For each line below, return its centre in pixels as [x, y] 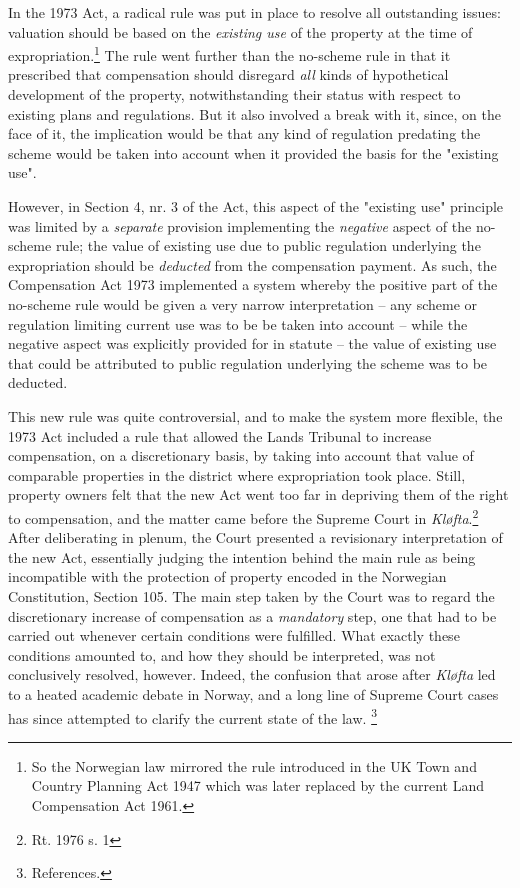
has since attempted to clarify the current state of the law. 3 [192, 716]
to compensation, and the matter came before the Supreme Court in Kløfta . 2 [243, 516]
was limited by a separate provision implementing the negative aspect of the [240, 225]
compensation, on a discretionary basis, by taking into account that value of [241, 455]
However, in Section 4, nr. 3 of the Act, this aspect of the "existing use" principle [256, 206]
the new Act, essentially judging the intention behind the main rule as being [242, 556]
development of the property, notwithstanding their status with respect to [234, 94]
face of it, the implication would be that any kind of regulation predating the [244, 133]
